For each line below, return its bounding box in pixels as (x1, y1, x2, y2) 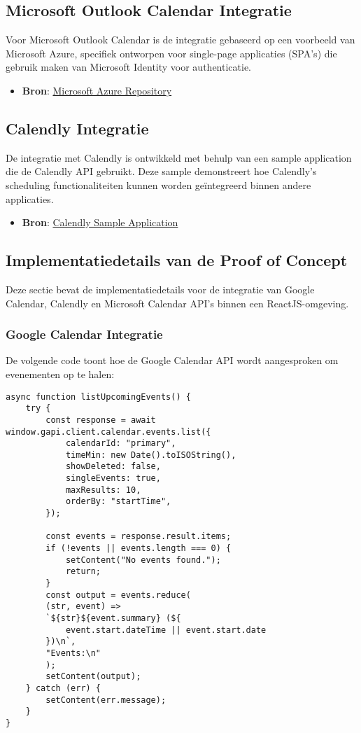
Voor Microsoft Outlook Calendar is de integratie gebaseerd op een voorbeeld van (6, 32, 355, 47)
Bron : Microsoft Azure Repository (22, 83, 172, 97)
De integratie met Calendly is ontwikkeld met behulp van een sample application (6, 150, 352, 165)
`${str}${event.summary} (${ (45, 613, 181, 624)
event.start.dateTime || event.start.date (65, 624, 267, 635)
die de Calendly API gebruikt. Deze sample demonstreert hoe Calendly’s (6, 164, 317, 179)
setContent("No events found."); (65, 554, 221, 565)
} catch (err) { (25, 683, 101, 693)
